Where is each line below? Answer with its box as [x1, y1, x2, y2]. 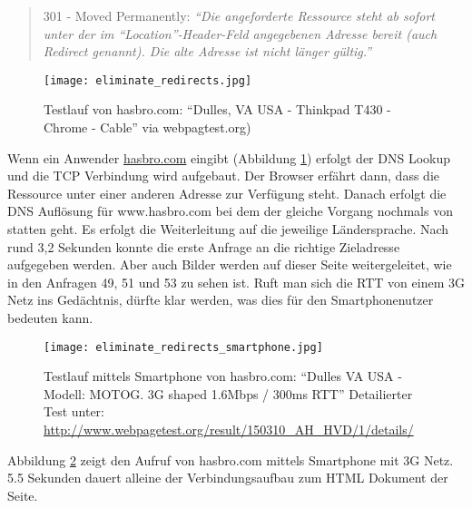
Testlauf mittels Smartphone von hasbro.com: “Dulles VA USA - [44, 366, 402, 386]
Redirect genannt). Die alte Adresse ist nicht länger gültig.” [43, 42, 372, 61]
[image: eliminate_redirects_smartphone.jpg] [44, 340, 323, 354]
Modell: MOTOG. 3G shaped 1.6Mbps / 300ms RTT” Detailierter [44, 384, 413, 403]
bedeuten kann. [7, 308, 93, 327]
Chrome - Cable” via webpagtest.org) [44, 118, 251, 137]
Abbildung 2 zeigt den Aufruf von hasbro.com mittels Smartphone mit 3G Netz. [7, 450, 454, 469]
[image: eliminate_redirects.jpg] [44, 73, 252, 87]
